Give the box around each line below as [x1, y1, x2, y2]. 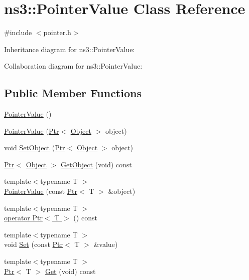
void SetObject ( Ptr [4, 142, 65, 153]
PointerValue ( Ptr [4, 125, 59, 136]
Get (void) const [45, 265, 96, 276]
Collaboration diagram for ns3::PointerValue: [4, 61, 143, 71]
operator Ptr [4, 212, 43, 223]
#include [4, 27, 32, 38]
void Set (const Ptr [4, 239, 63, 249]
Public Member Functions [4, 85, 142, 101]
